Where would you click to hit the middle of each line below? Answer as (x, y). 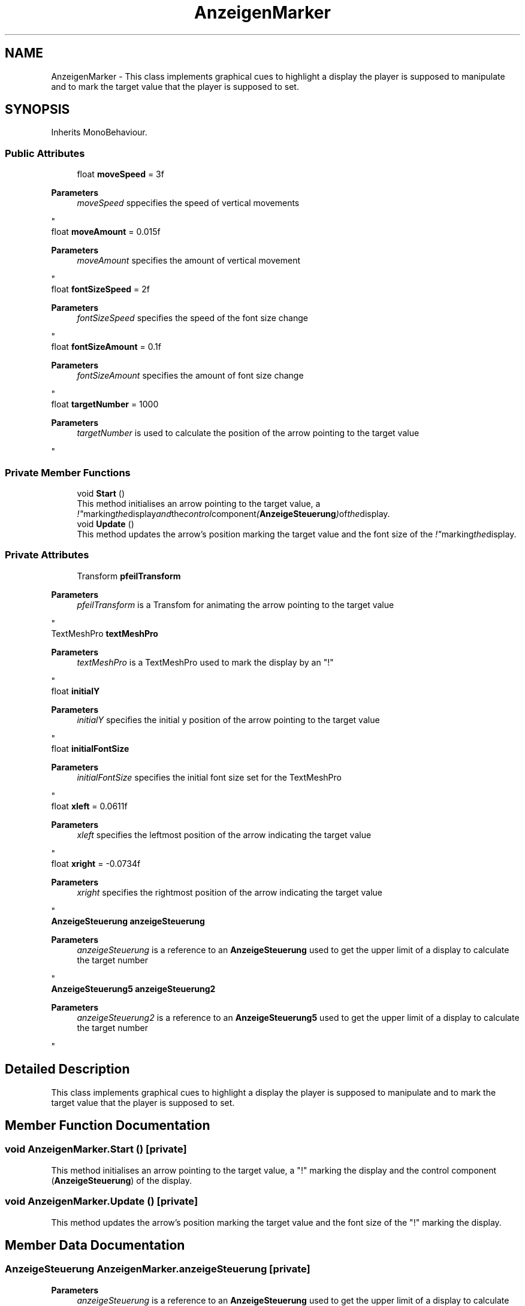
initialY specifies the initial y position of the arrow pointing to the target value (228, 719)
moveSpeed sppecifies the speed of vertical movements (188, 203)
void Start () (101, 493)
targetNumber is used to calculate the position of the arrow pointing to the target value (248, 433)
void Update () (105, 524)
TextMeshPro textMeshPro (105, 633)
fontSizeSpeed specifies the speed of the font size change (192, 318)
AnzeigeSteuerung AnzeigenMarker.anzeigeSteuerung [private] (158, 1269)
